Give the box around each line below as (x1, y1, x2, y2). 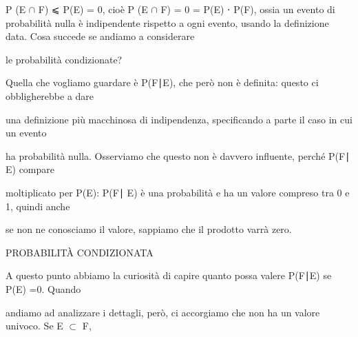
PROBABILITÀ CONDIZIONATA (6, 245, 154, 259)
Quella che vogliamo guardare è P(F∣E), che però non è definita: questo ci (6, 75, 319, 90)
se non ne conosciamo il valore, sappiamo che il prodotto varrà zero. (6, 222, 292, 236)
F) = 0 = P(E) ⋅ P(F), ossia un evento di (160, 2, 335, 16)
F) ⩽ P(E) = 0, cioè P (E (38, 2, 148, 16)
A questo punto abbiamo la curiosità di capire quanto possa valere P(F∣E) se (6, 268, 332, 283)
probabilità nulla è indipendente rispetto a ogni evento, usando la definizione (6, 15, 329, 30)
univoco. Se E (6, 318, 63, 333)
